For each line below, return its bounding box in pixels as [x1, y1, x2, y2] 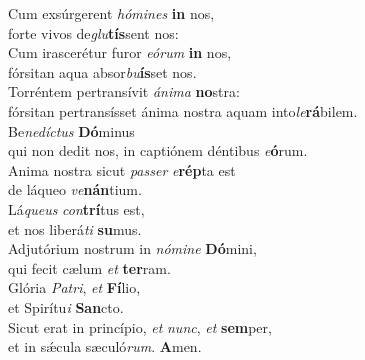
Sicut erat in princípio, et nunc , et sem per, [8, 316, 272, 337]
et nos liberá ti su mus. [8, 218, 142, 239]
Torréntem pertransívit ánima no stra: [8, 81, 240, 102]
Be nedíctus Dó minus [8, 120, 135, 141]
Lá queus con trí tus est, [8, 198, 145, 219]
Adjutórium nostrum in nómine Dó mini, [8, 238, 257, 259]
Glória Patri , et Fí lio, [8, 277, 141, 298]
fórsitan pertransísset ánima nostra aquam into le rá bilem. [8, 100, 358, 121]
